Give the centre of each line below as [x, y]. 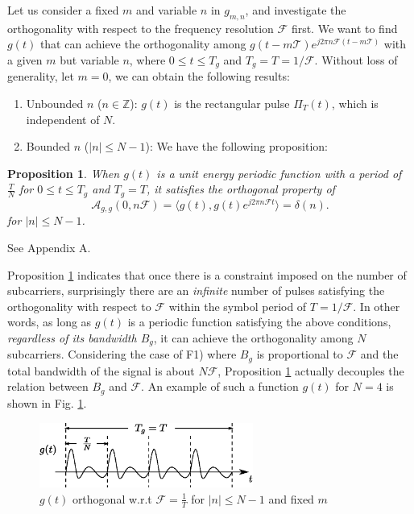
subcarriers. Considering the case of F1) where [122, 354]
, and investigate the [296, 10]
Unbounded [55, 104]
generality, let [41, 76]
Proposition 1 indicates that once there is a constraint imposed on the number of [207, 274]
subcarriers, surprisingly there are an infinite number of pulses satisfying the [196, 290]
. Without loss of [356, 59]
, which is [355, 104]
